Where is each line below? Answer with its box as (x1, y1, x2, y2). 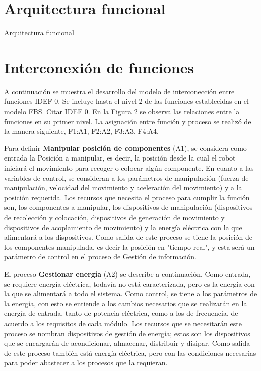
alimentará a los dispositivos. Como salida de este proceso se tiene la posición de (4, 232, 253, 242)
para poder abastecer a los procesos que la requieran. (4, 357, 168, 368)
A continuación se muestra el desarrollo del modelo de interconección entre (4, 86, 235, 96)
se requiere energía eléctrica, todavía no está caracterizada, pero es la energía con (4, 278, 255, 289)
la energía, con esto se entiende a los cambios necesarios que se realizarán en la (4, 298, 247, 308)
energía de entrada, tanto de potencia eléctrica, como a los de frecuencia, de (4, 308, 238, 319)
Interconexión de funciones (4, 57, 194, 77)
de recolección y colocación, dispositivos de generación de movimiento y (4, 211, 225, 222)
